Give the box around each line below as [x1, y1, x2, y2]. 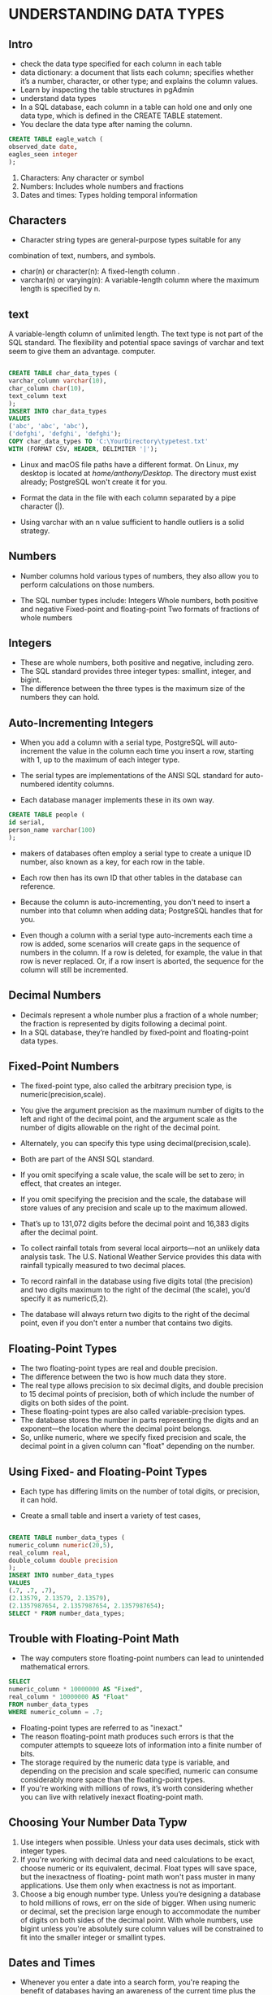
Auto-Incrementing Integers [8, 715, 154, 729]
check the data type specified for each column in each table [19, 59, 222, 68]
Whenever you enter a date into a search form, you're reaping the [19, 1977, 240, 1987]
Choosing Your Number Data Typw [8, 1816, 188, 1830]
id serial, [8, 819, 45, 827]
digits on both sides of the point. [19, 1398, 129, 1408]
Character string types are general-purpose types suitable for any [19, 235, 241, 245]
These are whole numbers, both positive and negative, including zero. [19, 658, 254, 667]
